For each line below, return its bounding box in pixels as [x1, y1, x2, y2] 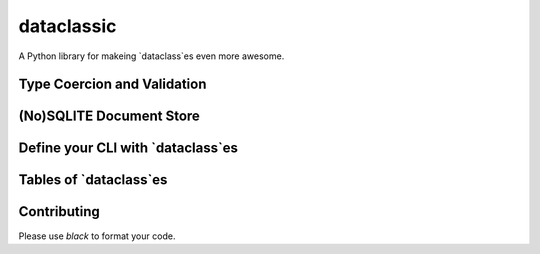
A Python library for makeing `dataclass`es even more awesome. [18, 50, 285, 62]
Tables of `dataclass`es [18, 171, 168, 189]
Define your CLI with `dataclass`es [18, 140, 239, 157]
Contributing [18, 203, 100, 220]
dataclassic [18, 15, 117, 37]
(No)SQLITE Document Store [18, 108, 200, 125]
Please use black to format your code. [18, 230, 176, 242]
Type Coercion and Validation [18, 76, 207, 93]
